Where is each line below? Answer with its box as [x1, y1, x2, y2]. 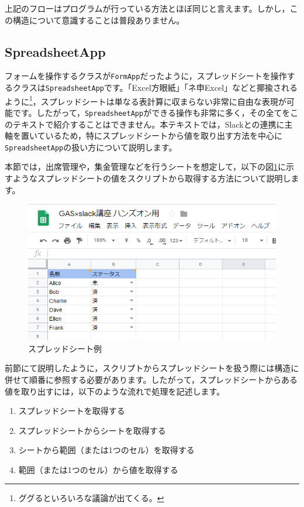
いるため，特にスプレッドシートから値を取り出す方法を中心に [45, 129, 282, 142]
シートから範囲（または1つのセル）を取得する [18, 444, 195, 456]
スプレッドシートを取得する [18, 405, 125, 417]
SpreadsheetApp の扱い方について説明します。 [5, 141, 177, 153]
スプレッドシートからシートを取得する [18, 424, 166, 436]
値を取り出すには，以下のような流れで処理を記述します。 [5, 385, 225, 397]
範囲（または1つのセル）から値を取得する [18, 463, 178, 475]
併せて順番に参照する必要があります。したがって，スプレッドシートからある [5, 373, 298, 385]
